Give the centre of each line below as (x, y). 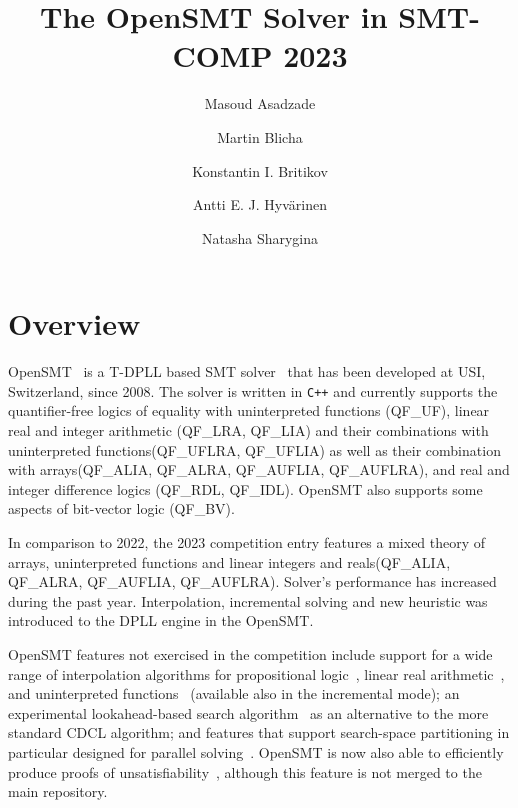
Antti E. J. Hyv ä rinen (260, 204)
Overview (74, 323)
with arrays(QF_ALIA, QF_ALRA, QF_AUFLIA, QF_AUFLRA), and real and (259, 469)
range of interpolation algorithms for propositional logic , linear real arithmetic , (256, 673)
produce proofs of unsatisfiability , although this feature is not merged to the (245, 771)
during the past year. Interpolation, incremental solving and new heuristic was (248, 600)
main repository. (58, 791)
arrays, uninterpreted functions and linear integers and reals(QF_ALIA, (229, 561)
